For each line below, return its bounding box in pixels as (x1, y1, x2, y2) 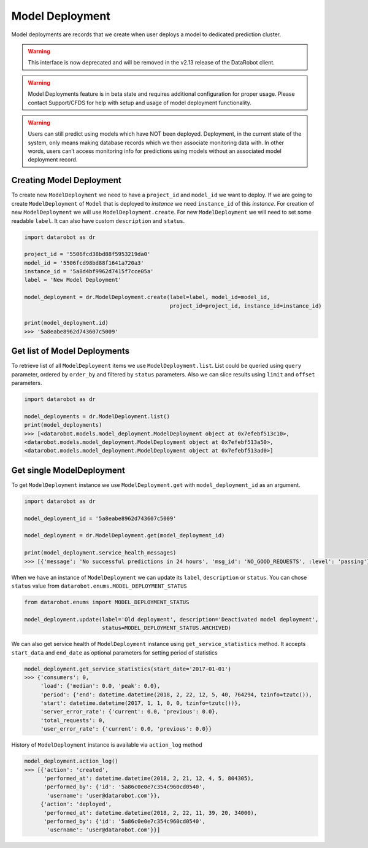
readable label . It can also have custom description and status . (11, 217, 185, 224)
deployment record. (28, 156, 78, 163)
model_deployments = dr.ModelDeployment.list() (24, 413, 170, 420)
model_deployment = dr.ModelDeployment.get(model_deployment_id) (24, 532, 225, 539)
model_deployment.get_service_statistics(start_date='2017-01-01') (24, 665, 232, 672)
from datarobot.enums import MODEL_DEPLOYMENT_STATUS (24, 599, 190, 605)
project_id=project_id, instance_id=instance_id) (169, 302, 322, 309)
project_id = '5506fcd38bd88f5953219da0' (24, 251, 151, 258)
